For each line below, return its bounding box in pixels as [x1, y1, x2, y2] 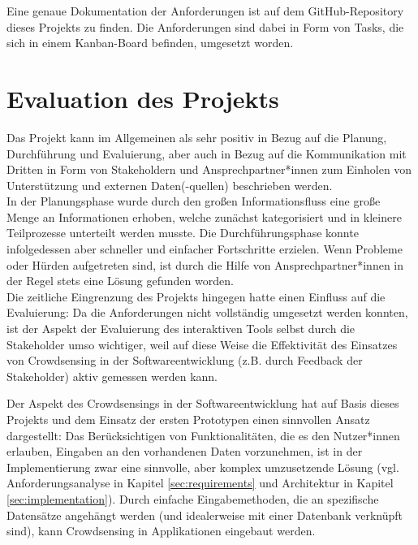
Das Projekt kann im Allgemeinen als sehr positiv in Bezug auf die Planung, [6, 128, 387, 145]
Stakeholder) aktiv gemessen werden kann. [6, 367, 218, 384]
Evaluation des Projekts [6, 81, 279, 115]
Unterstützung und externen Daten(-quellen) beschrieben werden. [6, 176, 333, 193]
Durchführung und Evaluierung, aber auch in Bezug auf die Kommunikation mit [6, 145, 407, 162]
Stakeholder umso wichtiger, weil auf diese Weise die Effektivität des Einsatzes [6, 335, 398, 353]
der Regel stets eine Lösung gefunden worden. [6, 272, 234, 289]
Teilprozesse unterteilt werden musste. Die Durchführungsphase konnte [6, 224, 359, 241]
